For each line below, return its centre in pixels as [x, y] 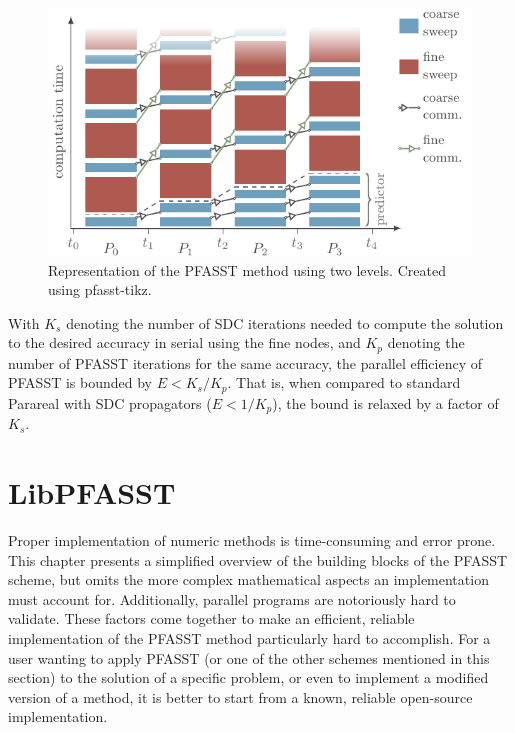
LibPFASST [92, 492]
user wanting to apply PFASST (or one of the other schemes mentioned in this [249, 657]
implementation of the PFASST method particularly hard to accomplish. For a [249, 637]
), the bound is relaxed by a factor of [385, 402]
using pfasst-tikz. [100, 289]
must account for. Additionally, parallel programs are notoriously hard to [232, 598]
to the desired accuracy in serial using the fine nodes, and [184, 342]
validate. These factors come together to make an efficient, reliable [211, 618]
